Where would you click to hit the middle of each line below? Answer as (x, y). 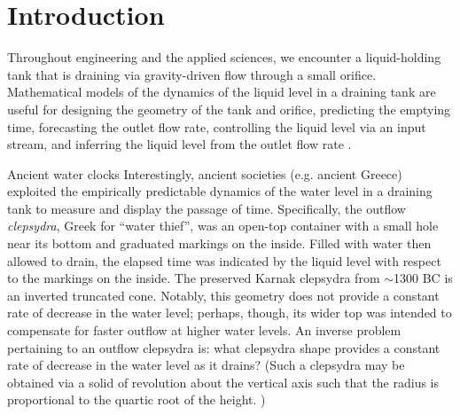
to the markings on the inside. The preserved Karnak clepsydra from (194, 278)
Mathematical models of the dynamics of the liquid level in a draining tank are (222, 92)
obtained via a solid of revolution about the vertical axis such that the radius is (223, 382)
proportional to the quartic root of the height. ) (136, 399)
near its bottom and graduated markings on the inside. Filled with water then (219, 243)
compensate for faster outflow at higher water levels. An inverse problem (204, 330)
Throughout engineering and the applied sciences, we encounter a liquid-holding (224, 57)
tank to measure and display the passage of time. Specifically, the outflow (207, 208)
